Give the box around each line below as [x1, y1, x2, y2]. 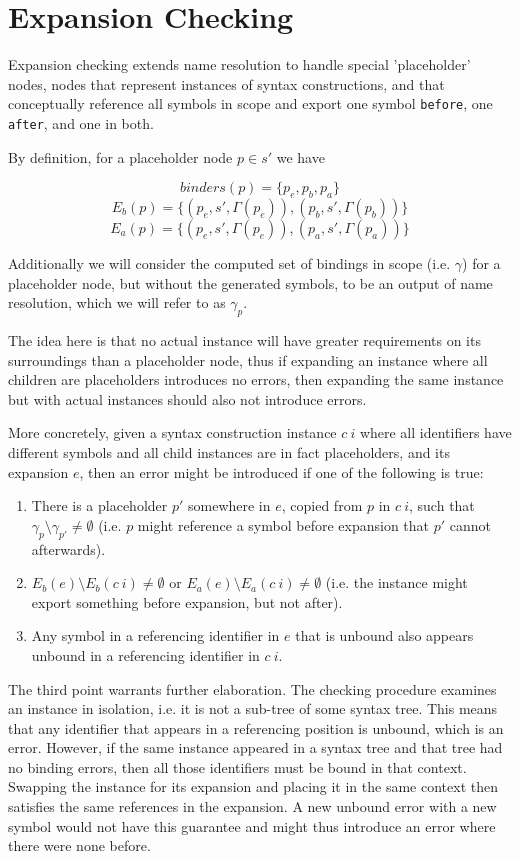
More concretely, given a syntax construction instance [8, 422, 337, 443]
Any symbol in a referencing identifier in [31, 625, 280, 646]
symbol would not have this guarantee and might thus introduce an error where [8, 815, 496, 836]
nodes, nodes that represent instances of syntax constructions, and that [8, 73, 445, 94]
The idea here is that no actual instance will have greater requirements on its [8, 330, 481, 350]
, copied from [281, 495, 363, 516]
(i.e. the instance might [325, 572, 468, 593]
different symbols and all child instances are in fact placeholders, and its [8, 441, 450, 462]
